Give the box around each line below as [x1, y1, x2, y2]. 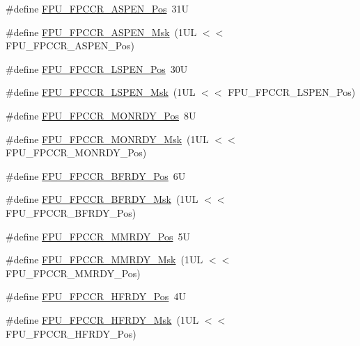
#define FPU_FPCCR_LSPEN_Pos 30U [6, 61, 188, 76]
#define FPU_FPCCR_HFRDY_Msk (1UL [6, 312, 199, 327]
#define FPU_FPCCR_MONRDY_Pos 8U [6, 108, 196, 122]
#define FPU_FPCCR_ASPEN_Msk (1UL [6, 24, 197, 39]
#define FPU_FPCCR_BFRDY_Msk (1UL [6, 192, 198, 206]
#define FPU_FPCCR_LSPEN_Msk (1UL [6, 85, 196, 99]
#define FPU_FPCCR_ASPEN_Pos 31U [6, 1, 189, 15]
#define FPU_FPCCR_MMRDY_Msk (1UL [6, 252, 203, 267]
